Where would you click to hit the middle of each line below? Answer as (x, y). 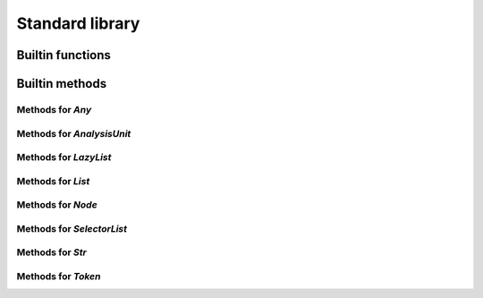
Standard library (78, 23)
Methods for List (53, 181)
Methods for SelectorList (72, 228)
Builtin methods (62, 84)
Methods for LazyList (64, 158)
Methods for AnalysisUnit (74, 133)
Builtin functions (64, 55)
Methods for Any (54, 109)
